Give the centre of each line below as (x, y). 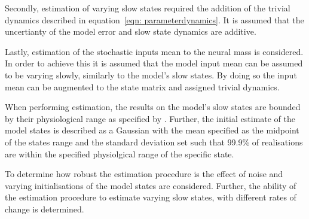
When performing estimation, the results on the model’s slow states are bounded (153, 107)
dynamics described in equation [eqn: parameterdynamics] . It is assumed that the (154, 19)
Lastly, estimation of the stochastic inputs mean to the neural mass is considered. (154, 51)
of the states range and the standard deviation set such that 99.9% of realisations (154, 142)
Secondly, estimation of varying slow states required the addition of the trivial (148, 8)
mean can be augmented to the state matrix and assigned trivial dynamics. (142, 86)
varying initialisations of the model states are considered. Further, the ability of (151, 185)
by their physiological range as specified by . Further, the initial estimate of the (150, 118)
